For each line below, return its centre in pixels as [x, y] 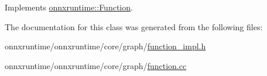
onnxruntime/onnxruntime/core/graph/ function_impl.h [105, 46]
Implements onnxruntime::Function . [69, 7]
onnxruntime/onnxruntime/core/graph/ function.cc [96, 65]
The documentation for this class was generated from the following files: [134, 26]
